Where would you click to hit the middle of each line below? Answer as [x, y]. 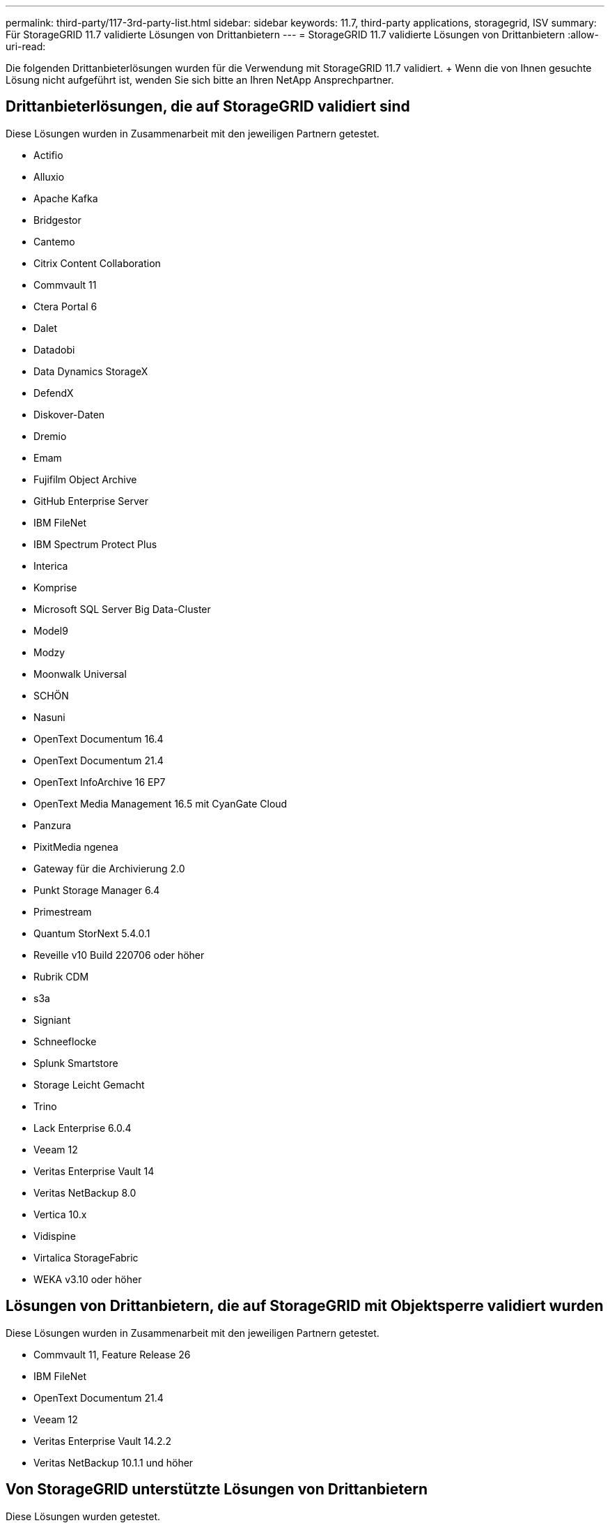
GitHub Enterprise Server [91, 501]
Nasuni [49, 717]
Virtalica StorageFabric [86, 1257]
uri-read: [26, 46]
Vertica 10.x [60, 1214]
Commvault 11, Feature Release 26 [112, 1354]
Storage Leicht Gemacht [89, 1084]
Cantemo [54, 241]
